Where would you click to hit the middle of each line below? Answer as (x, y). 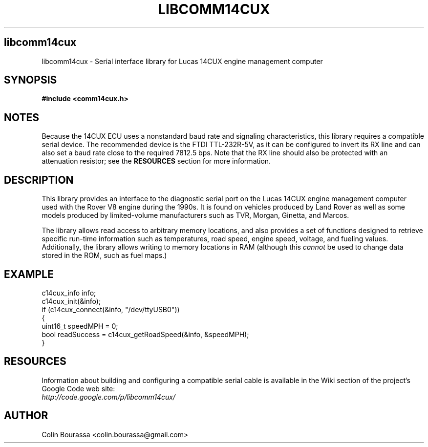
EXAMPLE (29, 274)
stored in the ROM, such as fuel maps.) (104, 255)
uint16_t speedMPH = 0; (80, 326)
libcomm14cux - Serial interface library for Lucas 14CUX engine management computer (182, 61)
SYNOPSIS (31, 80)
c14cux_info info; (69, 293)
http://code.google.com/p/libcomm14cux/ (108, 397)
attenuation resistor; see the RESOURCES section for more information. (156, 161)
